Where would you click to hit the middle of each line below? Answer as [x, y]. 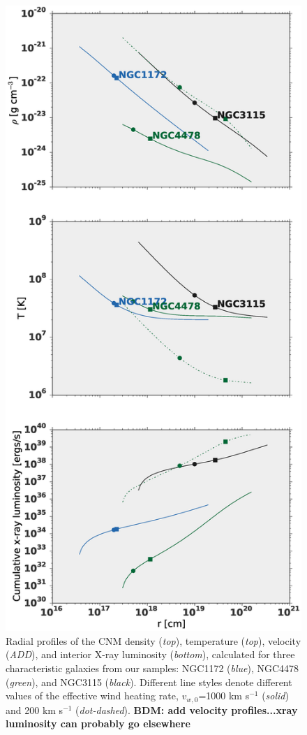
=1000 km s [224, 696]
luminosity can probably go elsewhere [98, 723]
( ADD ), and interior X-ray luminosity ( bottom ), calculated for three [150, 654]
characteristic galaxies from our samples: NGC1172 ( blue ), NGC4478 [152, 668]
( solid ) [275, 696]
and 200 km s [35, 709]
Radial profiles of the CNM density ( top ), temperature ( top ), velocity [153, 640]
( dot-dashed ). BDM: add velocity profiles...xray [187, 709]
